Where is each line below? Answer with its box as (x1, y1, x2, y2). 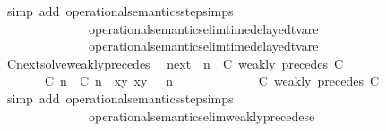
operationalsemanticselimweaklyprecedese (88, 106, 315, 125)
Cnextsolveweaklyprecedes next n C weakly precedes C (6, 53, 344, 72)
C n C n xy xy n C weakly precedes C (44, 71, 380, 90)
